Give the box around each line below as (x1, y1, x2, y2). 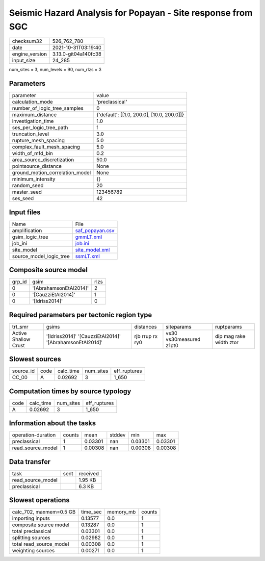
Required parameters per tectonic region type (9, 310, 152, 319)
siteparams (165, 323, 191, 330)
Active (12, 330, 27, 336)
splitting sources (12, 535, 51, 541)
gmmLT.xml (75, 233, 102, 240)
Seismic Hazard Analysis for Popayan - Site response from (9, 7, 253, 18)
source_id (12, 368, 35, 375)
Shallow (12, 336, 30, 343)
